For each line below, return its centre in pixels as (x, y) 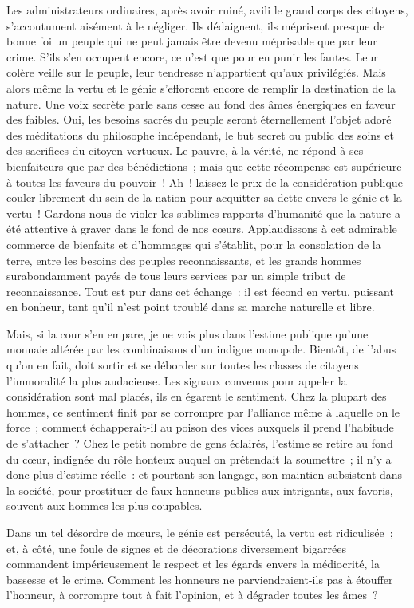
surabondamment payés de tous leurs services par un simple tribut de (176, 276)
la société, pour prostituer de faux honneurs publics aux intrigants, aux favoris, (200, 490)
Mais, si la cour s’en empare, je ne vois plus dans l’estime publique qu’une (187, 333)
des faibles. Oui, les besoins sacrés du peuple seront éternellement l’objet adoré (199, 119)
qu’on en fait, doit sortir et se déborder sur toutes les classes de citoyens (183, 365)
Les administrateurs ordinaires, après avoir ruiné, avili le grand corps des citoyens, (207, 10)
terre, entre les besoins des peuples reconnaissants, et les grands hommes (184, 260)
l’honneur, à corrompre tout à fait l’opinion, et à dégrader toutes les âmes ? (192, 595)
